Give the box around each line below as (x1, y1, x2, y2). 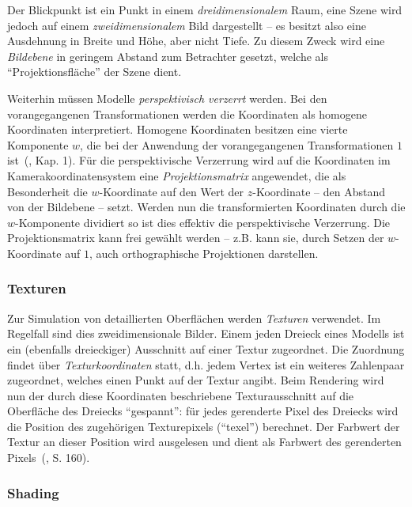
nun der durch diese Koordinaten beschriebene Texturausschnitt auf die (7, 387, 354, 403)
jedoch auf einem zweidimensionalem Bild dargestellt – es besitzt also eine (7, 17, 366, 33)
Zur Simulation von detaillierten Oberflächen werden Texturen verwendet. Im (7, 309, 381, 326)
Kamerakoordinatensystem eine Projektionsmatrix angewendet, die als (7, 167, 346, 184)
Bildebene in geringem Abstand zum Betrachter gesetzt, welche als (7, 47, 328, 64)
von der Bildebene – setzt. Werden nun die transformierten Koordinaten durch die (7, 199, 406, 215)
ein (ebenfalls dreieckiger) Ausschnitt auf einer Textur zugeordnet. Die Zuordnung (7, 340, 405, 357)
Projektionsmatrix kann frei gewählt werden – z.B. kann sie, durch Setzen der (7, 229, 384, 246)
